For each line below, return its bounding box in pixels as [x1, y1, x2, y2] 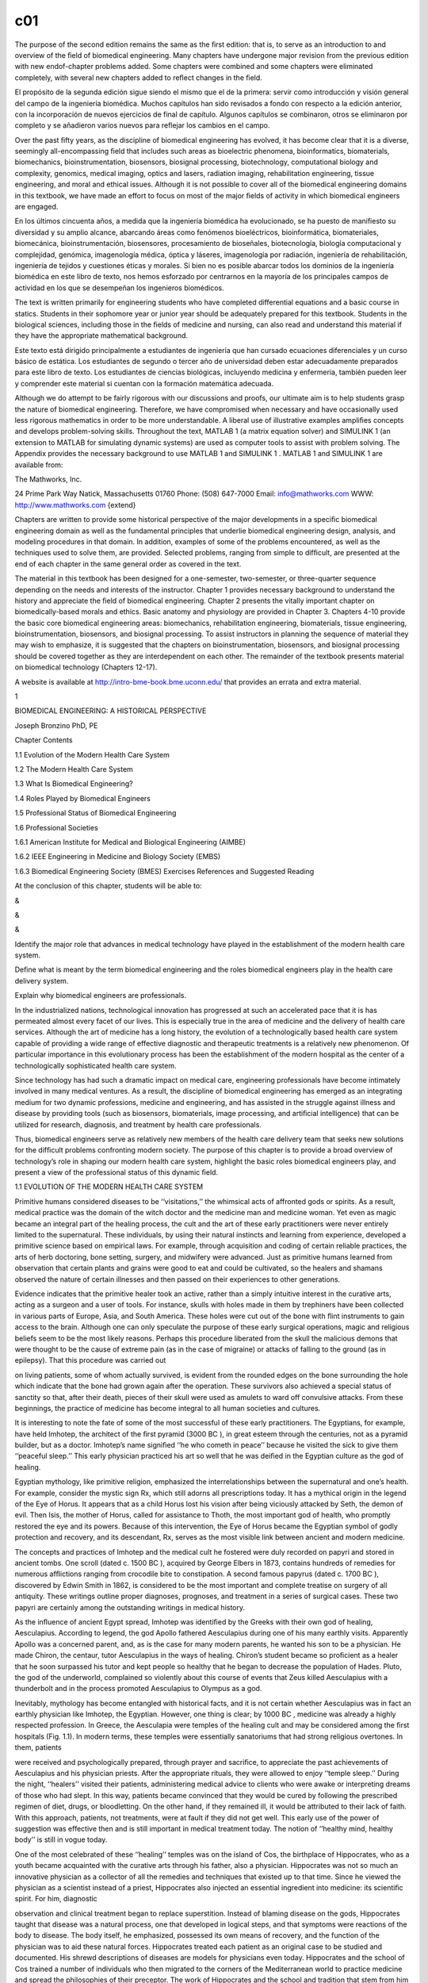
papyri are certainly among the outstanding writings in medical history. [14, 1602, 246, 1612]
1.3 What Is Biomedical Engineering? [14, 779, 134, 788]
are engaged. [14, 202, 59, 212]
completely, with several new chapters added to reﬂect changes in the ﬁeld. [14, 72, 263, 82]
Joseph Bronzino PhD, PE [14, 720, 98, 730]
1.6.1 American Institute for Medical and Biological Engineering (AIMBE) [14, 837, 246, 846]
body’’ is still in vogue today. [14, 1835, 108, 1844]
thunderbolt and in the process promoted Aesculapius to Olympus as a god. [14, 1684, 262, 1693]
